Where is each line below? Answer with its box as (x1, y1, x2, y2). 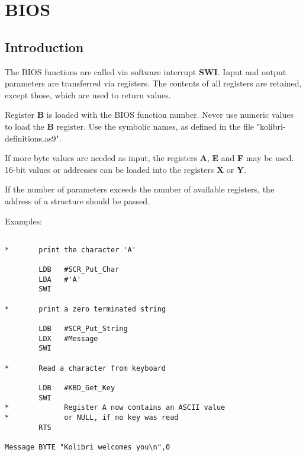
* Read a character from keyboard (5, 364, 166, 372)
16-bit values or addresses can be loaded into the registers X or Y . (5, 163, 247, 175)
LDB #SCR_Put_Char (38, 265, 120, 274)
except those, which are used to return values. (5, 88, 171, 101)
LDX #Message (38, 334, 98, 343)
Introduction (5, 37, 84, 56)
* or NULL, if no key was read (5, 413, 179, 422)
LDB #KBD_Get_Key (38, 383, 115, 392)
